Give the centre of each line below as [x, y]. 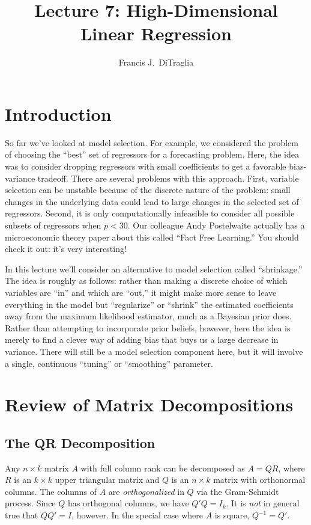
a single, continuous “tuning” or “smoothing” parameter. [109, 363]
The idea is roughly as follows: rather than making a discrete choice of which [146, 281]
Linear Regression [156, 33]
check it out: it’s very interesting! [66, 249]
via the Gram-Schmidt [238, 491]
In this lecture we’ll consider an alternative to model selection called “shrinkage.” [154, 269]
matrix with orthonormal [259, 480]
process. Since [30, 503]
